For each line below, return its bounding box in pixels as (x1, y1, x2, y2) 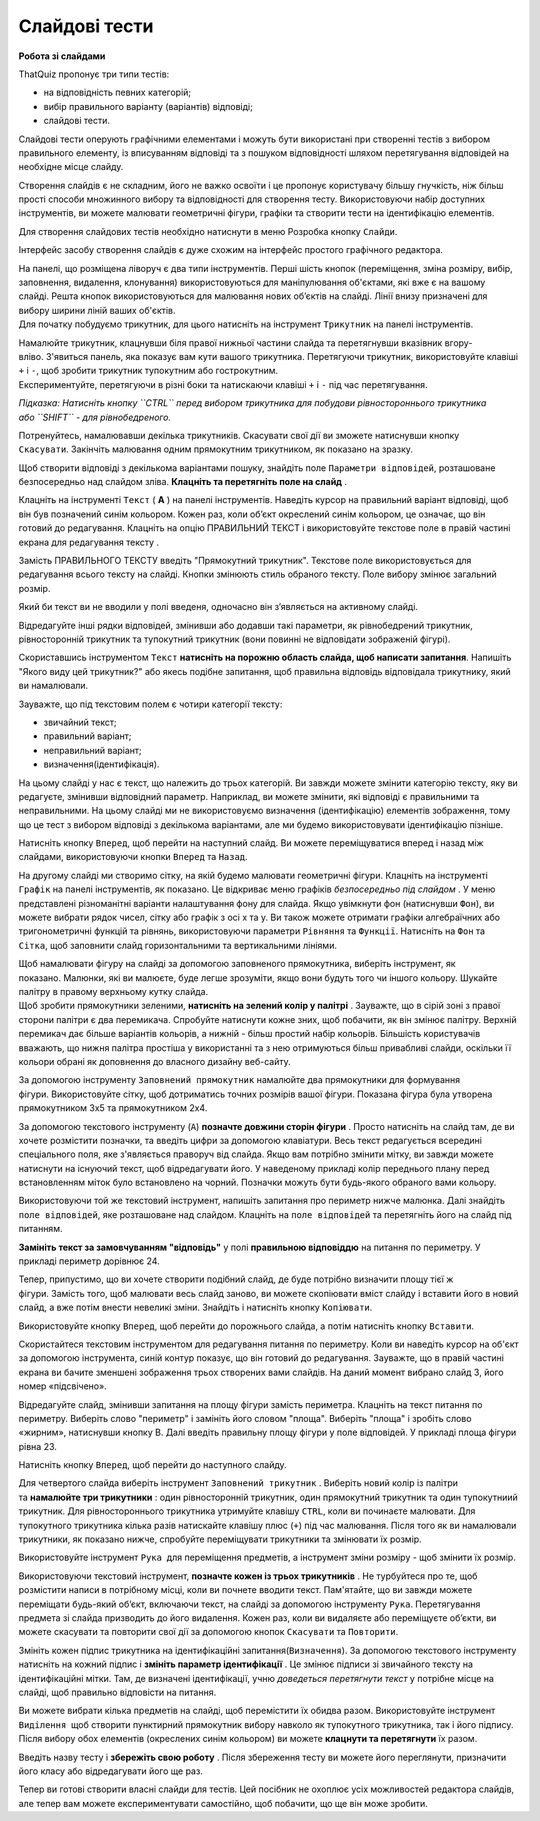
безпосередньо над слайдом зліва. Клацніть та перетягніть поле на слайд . (18, 476, 348, 488)
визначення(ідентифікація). (43, 758, 160, 770)
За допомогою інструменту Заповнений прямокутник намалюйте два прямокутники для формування (18, 1074, 461, 1086)
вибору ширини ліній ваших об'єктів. (18, 304, 176, 316)
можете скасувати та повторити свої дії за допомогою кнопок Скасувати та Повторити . (18, 1626, 399, 1638)
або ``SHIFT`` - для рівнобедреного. (18, 411, 172, 423)
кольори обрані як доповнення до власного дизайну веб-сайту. (18, 1055, 291, 1067)
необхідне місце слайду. (18, 161, 124, 173)
